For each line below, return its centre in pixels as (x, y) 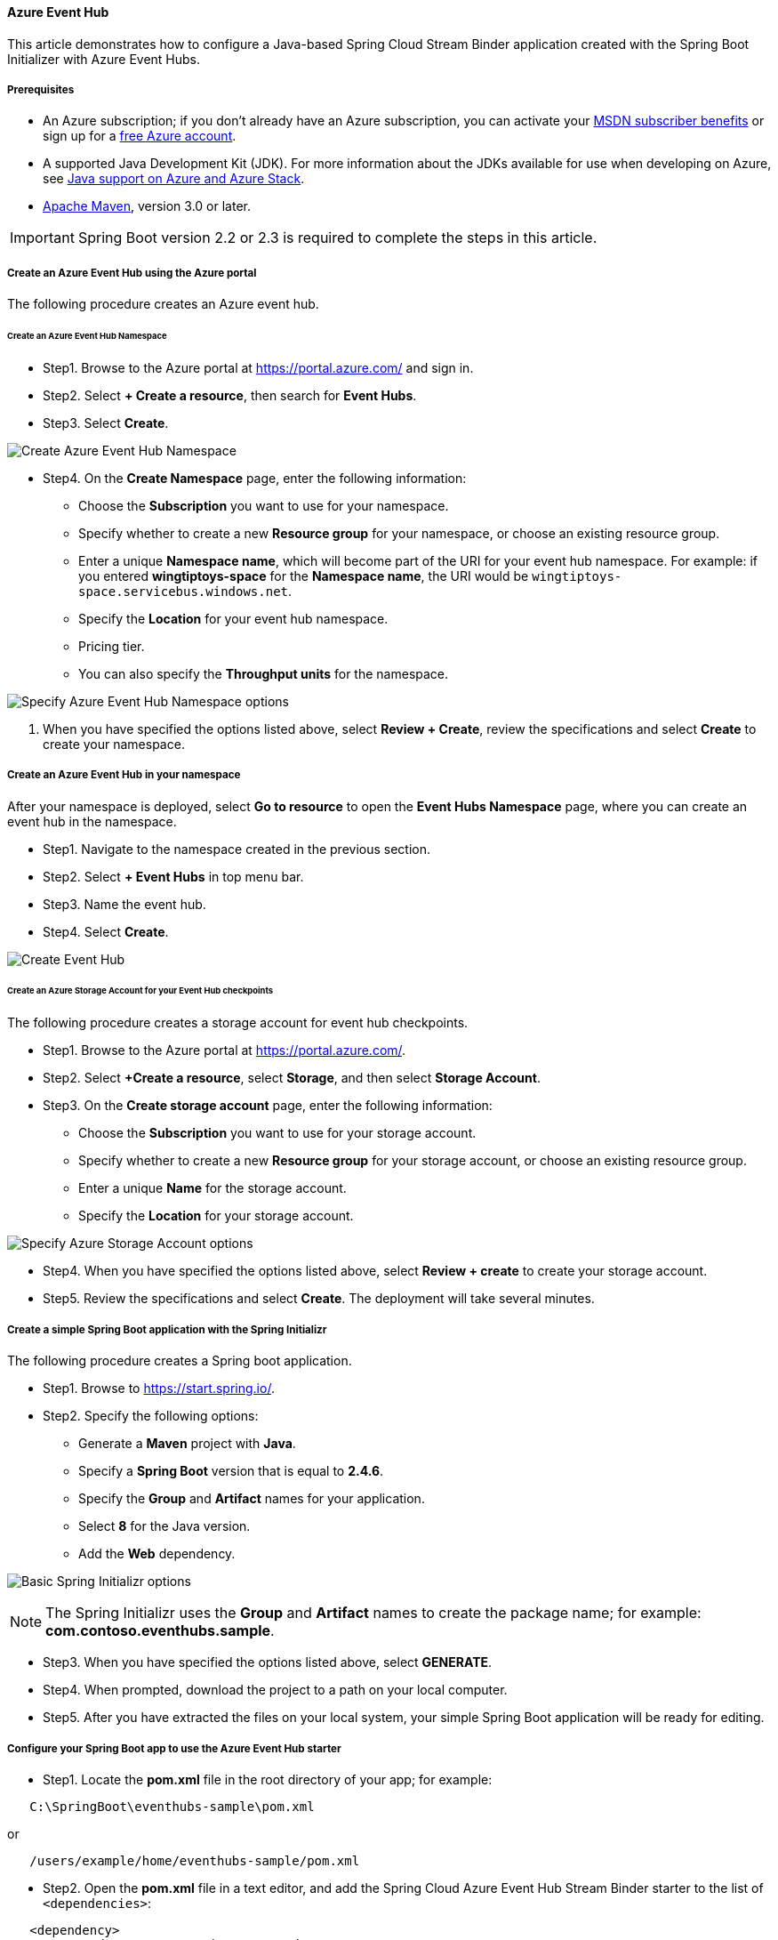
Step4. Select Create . (106, 931)
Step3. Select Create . (106, 423)
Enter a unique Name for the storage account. (213, 1188)
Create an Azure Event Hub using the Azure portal (132, 273)
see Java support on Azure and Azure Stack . (174, 179)
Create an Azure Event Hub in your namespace (124, 775)
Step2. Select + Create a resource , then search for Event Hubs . (230, 395)
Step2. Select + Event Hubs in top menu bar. (173, 876)
